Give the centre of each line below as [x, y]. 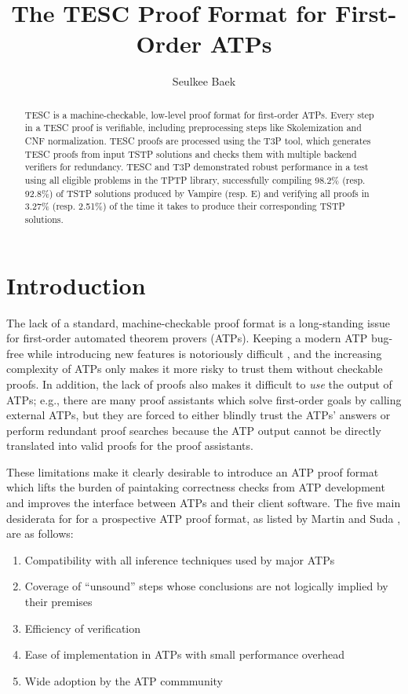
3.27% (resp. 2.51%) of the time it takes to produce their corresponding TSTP [185, 206]
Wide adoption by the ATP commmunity [124, 680]
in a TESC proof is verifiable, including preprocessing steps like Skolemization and [193, 128]
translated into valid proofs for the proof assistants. [130, 446]
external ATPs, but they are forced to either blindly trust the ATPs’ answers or [199, 415]
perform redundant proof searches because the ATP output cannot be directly [194, 430]
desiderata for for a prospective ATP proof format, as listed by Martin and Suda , [204, 518]
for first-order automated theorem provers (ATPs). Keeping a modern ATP [187, 338]
